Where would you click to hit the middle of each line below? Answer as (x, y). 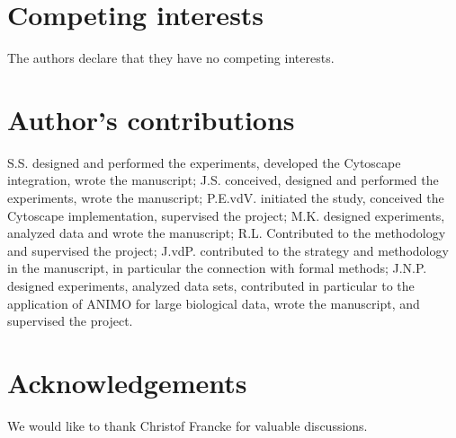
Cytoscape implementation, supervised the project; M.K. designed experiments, (226, 215)
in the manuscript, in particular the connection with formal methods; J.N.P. (217, 268)
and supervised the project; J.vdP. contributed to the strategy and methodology (228, 250)
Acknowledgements (127, 382)
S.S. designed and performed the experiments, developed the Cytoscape (204, 162)
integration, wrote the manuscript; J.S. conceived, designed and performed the (223, 180)
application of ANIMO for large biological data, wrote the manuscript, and (214, 303)
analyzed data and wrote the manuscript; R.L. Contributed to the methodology (227, 233)
